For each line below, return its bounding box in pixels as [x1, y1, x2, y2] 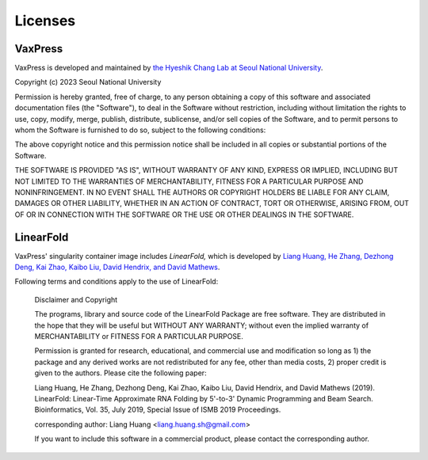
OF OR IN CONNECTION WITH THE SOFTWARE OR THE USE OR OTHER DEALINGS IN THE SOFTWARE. [14, 210, 354, 219]
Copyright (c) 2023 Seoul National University [14, 78, 162, 87]
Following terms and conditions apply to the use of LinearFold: [14, 277, 219, 287]
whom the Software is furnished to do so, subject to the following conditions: [14, 125, 266, 135]
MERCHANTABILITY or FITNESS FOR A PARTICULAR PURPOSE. [34, 332, 243, 340]
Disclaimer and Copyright [34, 295, 118, 304]
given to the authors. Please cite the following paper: [34, 368, 207, 378]
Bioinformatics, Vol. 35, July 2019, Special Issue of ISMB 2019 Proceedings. [34, 405, 281, 415]
